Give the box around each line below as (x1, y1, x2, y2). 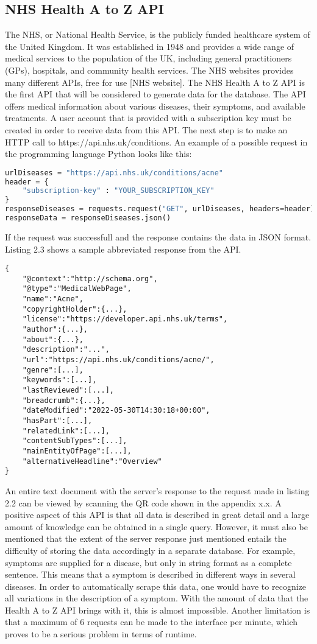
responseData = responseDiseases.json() (5, 214, 171, 223)
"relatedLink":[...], (22, 426, 110, 435)
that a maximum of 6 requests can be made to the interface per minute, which (5, 615, 298, 628)
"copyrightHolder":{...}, (22, 304, 127, 313)
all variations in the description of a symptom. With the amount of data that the (5, 592, 308, 604)
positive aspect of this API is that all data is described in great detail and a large (5, 508, 310, 521)
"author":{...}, (22, 325, 88, 334)
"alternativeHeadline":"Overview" (22, 457, 162, 466)
